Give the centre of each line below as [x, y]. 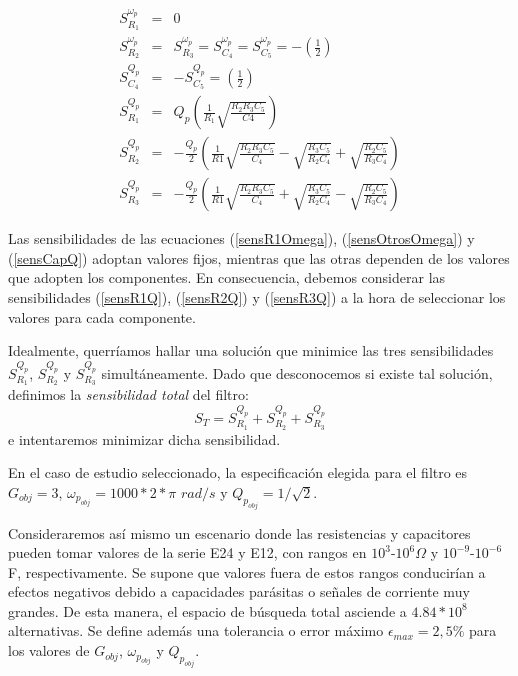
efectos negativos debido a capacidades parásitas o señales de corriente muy [239, 591]
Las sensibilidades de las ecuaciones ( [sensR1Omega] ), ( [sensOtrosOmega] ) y [241, 238]
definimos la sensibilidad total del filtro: [128, 394]
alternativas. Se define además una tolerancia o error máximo [196, 630]
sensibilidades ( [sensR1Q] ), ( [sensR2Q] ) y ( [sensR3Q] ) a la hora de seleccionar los [257, 297]
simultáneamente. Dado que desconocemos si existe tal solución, [297, 372]
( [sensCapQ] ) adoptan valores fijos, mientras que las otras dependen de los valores [259, 257]
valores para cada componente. [102, 316]
